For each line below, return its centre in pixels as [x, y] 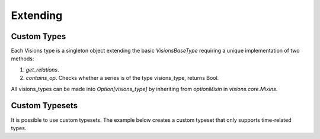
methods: [23, 59]
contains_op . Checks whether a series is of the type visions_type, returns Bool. [122, 78]
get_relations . [42, 69]
